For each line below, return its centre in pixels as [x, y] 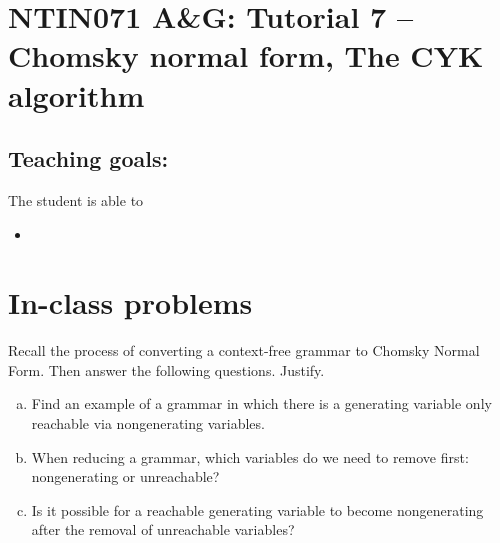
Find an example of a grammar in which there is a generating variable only [261, 403]
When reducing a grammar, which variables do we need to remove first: [250, 456]
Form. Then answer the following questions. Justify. [166, 369]
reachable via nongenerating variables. [148, 423]
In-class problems [130, 302]
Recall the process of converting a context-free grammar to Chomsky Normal [244, 350]
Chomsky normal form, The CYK [246, 55]
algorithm [76, 94]
